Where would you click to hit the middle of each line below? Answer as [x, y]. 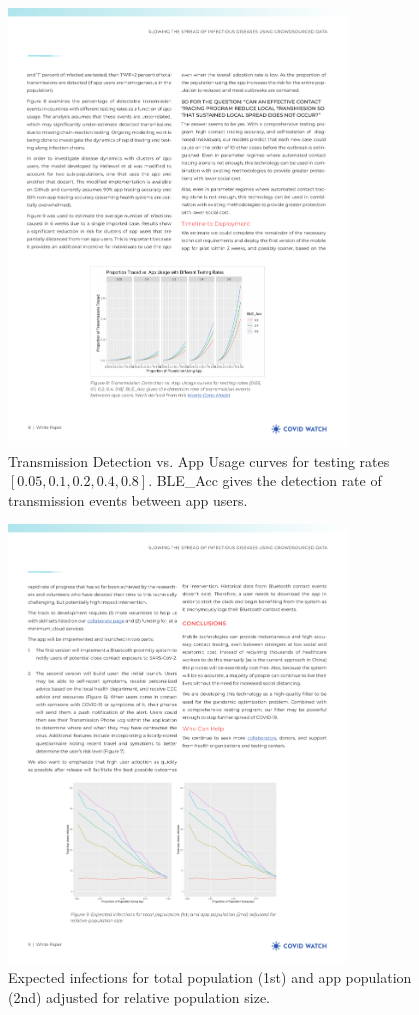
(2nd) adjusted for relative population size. [139, 996]
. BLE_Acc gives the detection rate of [265, 480]
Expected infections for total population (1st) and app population [210, 977]
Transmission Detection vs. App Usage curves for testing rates [199, 460]
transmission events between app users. [128, 499]
